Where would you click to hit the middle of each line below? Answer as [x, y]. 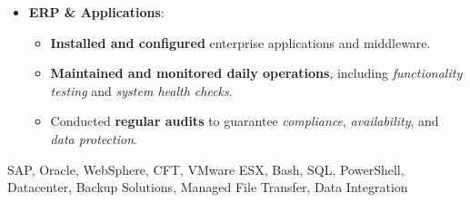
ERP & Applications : [96, 12]
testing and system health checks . [141, 90]
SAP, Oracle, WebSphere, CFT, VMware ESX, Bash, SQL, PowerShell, [206, 169]
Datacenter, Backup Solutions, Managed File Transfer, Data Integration [208, 187]
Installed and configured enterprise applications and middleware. [240, 42]
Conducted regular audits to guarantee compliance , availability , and [245, 121]
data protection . [94, 138]
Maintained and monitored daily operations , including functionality [256, 73]
